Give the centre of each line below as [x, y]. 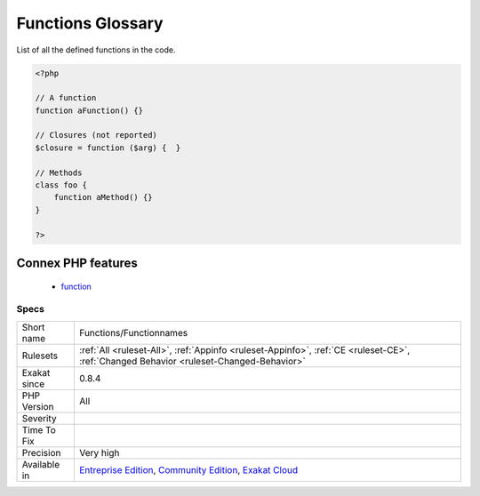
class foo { [61, 185]
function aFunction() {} [89, 110]
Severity [39, 418]
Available [41, 464]
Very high [99, 452]
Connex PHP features [77, 264]
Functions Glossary [90, 23]
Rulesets [40, 356]
